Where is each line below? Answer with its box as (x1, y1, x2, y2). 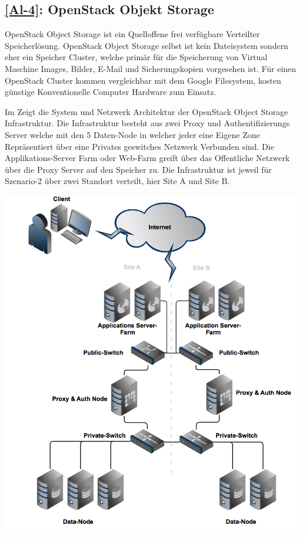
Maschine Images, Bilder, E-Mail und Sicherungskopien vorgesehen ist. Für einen (5, 62, 297, 74)
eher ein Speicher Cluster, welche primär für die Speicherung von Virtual (5, 51, 268, 63)
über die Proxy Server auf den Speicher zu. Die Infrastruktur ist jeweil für (5, 163, 272, 175)
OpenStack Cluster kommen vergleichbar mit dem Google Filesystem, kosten (5, 74, 281, 86)
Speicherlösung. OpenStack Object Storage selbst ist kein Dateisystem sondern (5, 39, 288, 51)
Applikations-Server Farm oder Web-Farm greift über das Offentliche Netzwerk (5, 152, 290, 164)
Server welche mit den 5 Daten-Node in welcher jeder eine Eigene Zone (5, 128, 260, 140)
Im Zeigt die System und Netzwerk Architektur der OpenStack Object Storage (5, 105, 288, 117)
